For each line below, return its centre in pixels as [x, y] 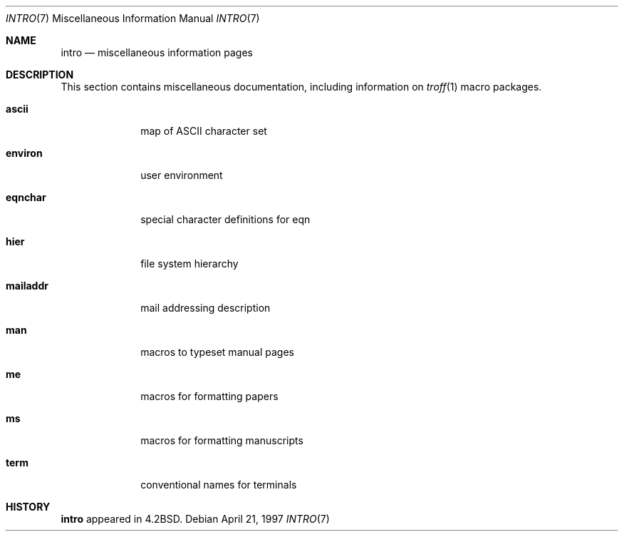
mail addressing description [206, 308]
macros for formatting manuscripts [222, 440]
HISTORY [28, 507]
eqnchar [26, 197]
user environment [182, 175]
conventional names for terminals [219, 485]
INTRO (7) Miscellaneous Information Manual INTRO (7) [133, 18]
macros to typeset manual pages [217, 352]
